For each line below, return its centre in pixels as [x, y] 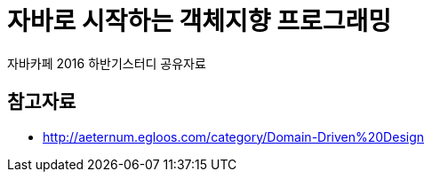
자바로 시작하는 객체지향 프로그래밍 [200, 21]
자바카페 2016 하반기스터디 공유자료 [107, 63]
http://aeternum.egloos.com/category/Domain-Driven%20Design [234, 136]
